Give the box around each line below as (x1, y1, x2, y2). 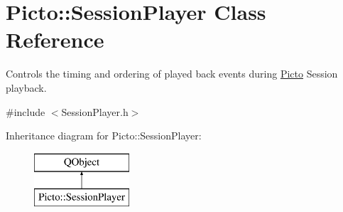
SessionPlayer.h (61, 104, 129, 119)
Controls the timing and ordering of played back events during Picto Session (6, 66, 338, 81)
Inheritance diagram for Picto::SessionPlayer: (6, 128, 202, 143)
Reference (6, 25, 104, 54)
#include (6, 104, 45, 119)
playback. (6, 80, 47, 95)
